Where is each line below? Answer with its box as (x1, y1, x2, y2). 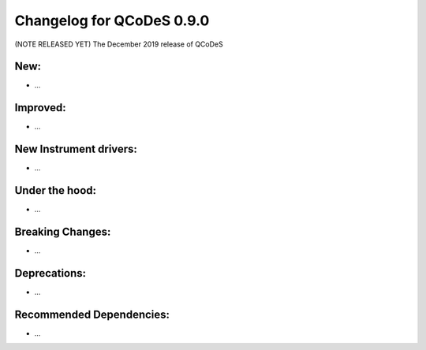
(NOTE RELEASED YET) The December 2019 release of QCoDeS (14, 39, 224, 49)
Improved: (14, 101, 66, 114)
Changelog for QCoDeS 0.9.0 (14, 12, 210, 29)
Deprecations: (14, 266, 87, 280)
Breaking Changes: (14, 225, 111, 238)
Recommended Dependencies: (14, 307, 170, 321)
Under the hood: (14, 184, 97, 197)
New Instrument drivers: (14, 143, 138, 156)
